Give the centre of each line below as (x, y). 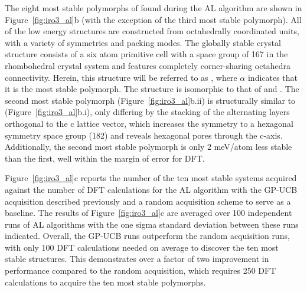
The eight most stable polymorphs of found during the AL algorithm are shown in (153, 8)
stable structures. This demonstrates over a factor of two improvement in (137, 259)
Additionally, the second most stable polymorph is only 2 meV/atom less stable (148, 147)
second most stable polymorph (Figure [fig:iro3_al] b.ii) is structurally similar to (150, 100)
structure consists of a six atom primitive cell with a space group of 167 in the (146, 54)
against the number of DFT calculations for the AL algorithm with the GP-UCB (151, 189)
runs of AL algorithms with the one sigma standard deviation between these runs (152, 224)
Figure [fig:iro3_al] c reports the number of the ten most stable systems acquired (151, 178)
